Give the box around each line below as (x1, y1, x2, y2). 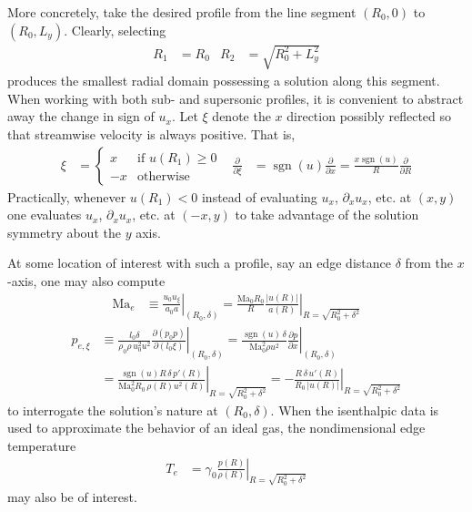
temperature (7, 435, 76, 455)
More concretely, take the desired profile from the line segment (7, 3, 357, 21)
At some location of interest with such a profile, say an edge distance (7, 253, 391, 272)
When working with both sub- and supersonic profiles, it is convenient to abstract (7, 88, 464, 108)
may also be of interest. (7, 486, 137, 506)
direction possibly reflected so (286, 107, 452, 126)
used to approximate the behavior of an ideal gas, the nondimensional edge (7, 418, 426, 437)
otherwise (137, 169, 190, 183)
